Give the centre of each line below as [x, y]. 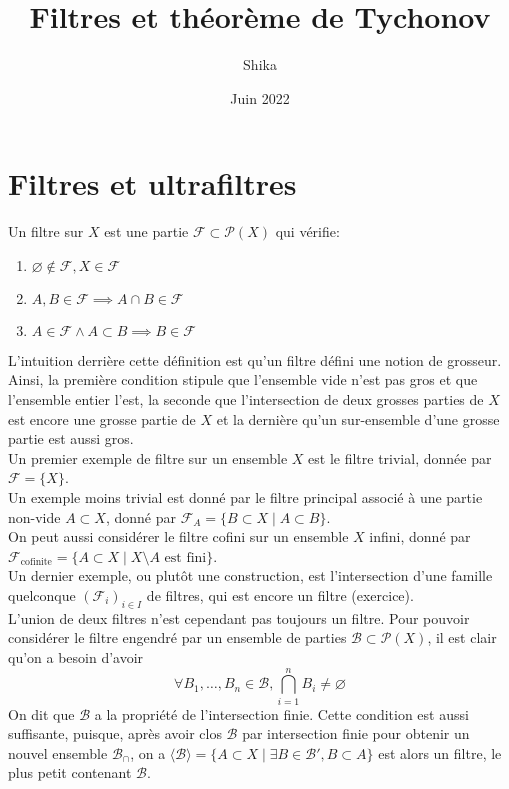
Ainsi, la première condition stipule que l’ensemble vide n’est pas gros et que [243, 379]
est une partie [146, 231]
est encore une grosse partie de [102, 418]
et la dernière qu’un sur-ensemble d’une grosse [358, 418]
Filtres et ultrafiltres [152, 183]
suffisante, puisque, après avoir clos [115, 733]
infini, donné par [420, 536]
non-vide [34, 516]
